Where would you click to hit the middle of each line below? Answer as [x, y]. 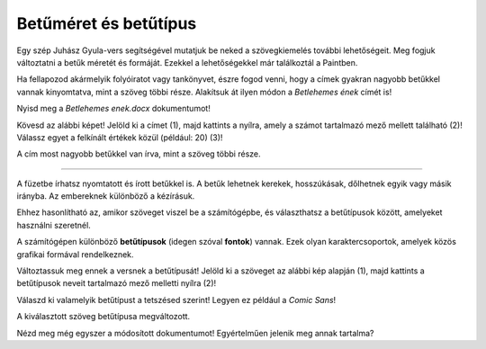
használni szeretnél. [54, 225]
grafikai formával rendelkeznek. [75, 254]
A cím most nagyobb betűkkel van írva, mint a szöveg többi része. [139, 154]
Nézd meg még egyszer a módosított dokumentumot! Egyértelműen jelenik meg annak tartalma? [195, 333]
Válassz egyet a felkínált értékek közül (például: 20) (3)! [120, 137]
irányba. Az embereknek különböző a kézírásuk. [106, 196]
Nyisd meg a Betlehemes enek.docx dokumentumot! [113, 109]
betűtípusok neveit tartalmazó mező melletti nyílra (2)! [117, 283]
